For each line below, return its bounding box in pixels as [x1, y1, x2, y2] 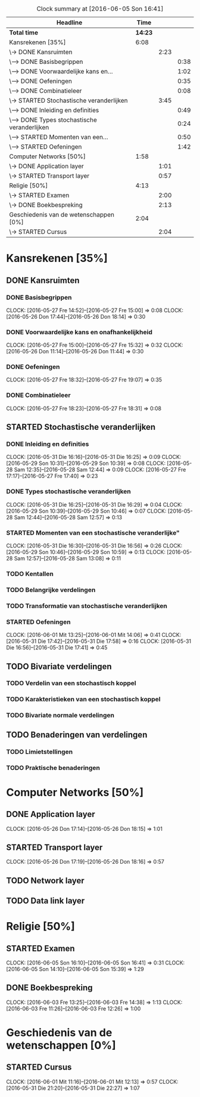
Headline [56, 19, 83, 26]
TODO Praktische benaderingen [6, 763, 100, 772]
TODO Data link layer [6, 896, 85, 906]
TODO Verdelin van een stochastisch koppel [6, 679, 136, 688]
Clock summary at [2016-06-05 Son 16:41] [36, 5, 164, 13]
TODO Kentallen [6, 569, 54, 578]
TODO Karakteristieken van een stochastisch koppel [6, 695, 161, 704]
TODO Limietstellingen [6, 747, 73, 756]
